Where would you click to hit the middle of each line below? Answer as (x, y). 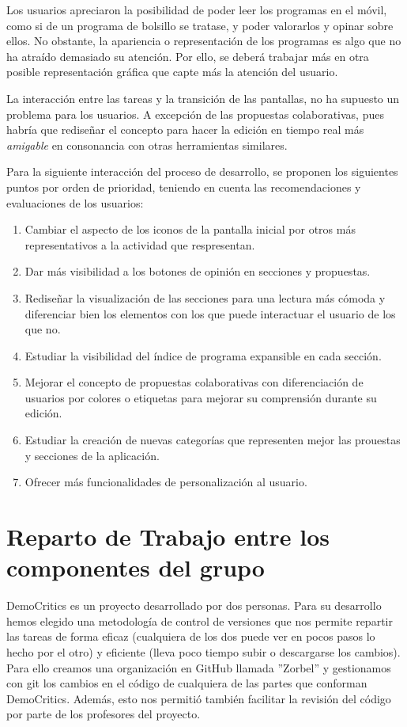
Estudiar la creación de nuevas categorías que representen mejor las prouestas (213, 440)
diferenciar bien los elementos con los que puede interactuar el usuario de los (210, 313)
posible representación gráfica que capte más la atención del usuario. (172, 72)
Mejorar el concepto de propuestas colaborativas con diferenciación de (194, 382)
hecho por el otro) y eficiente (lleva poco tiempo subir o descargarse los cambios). (203, 651)
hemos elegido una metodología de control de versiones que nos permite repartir (200, 620)
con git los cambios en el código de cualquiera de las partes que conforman (187, 683)
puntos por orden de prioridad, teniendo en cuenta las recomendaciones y (184, 187)
